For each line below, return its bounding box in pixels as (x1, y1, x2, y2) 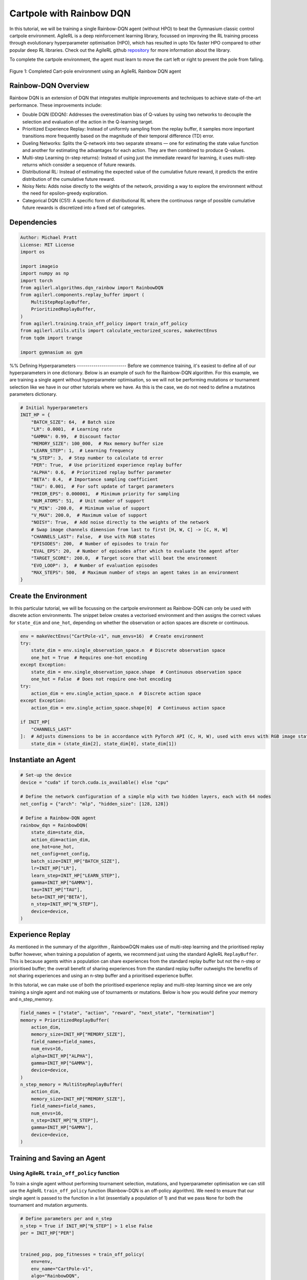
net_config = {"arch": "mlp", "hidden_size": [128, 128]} (20, 801, 169, 806)
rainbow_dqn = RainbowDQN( (20, 822, 88, 828)
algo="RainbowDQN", (31, 1273, 80, 1279)
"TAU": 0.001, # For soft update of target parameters (31, 484, 174, 489)
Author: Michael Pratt (20, 234, 77, 241)
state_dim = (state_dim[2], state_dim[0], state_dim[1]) (31, 740, 177, 746)
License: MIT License (20, 242, 75, 248)
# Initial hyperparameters (20, 405, 88, 411)
